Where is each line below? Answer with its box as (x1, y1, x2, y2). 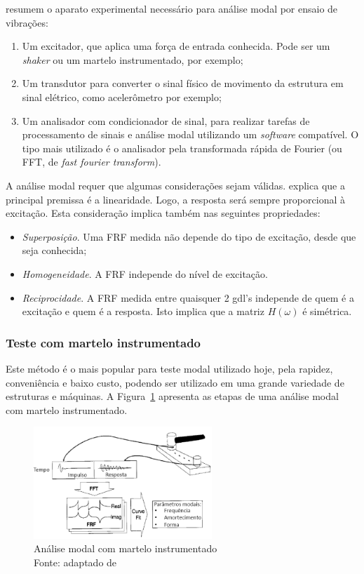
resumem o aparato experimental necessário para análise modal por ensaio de (6, 1, 338, 15)
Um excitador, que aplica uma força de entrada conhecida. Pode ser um (22, 39, 330, 53)
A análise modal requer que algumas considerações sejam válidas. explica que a (6, 178, 345, 192)
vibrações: (6, 15, 48, 29)
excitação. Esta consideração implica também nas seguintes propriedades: (6, 206, 321, 220)
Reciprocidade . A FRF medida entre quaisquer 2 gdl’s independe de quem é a (22, 290, 354, 305)
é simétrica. (302, 304, 352, 319)
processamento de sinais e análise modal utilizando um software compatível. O (22, 127, 359, 142)
